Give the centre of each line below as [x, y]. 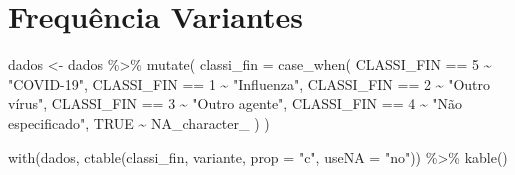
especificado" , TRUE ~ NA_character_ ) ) [139, 122]
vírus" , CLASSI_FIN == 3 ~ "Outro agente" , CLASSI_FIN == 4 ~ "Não [235, 103]
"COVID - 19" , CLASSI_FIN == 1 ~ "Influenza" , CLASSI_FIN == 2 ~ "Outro [249, 83]
